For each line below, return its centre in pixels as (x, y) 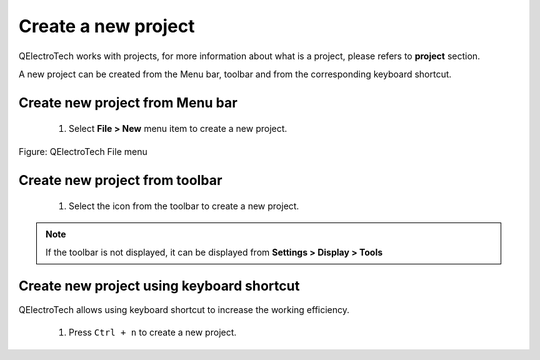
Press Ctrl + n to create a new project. (152, 332)
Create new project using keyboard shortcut (159, 285)
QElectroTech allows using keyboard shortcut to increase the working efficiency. (184, 309)
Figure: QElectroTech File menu (83, 151)
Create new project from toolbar (120, 180)
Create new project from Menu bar (128, 102)
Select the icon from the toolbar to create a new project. (184, 206)
